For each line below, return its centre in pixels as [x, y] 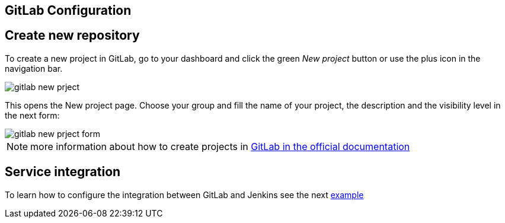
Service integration [63, 172]
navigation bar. [34, 68]
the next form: [32, 115]
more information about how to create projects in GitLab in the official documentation [220, 146]
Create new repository [72, 36]
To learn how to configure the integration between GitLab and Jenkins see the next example [184, 195]
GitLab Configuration [68, 10]
